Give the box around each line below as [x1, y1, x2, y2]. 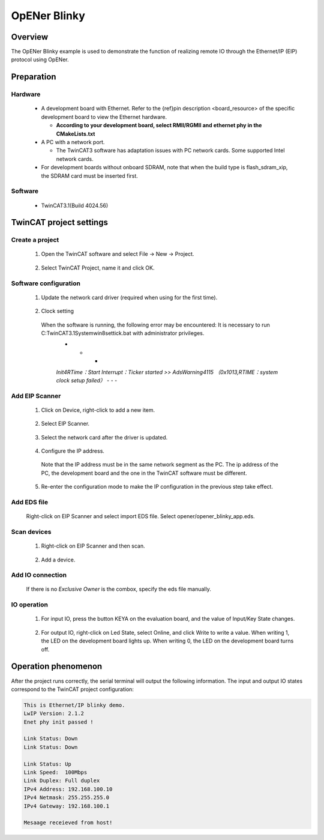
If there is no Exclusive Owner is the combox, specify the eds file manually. [26, 585, 211, 593]
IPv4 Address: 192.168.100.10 [23, 785, 113, 793]
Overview [11, 32, 49, 42]
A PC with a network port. [41, 138, 105, 145]
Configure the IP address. [41, 447, 105, 455]
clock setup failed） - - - [56, 376, 118, 384]
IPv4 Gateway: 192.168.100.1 [23, 802, 110, 809]
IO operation [11, 600, 48, 609]
